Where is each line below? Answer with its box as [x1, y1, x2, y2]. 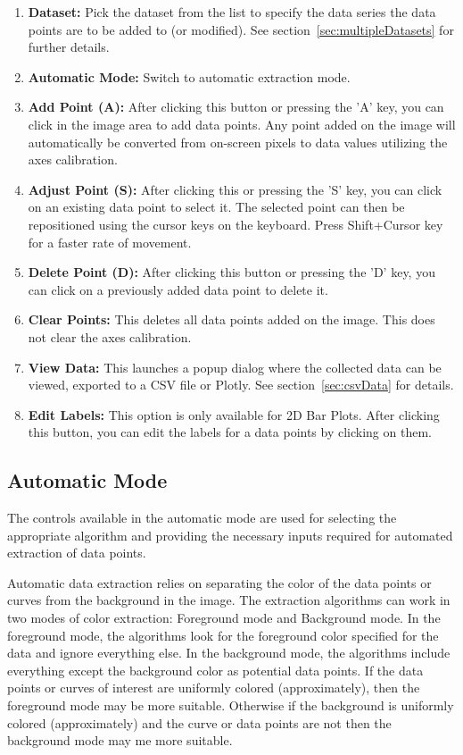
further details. [28, 38, 110, 56]
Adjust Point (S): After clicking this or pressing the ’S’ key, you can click [28, 180, 442, 198]
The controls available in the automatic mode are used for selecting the [7, 508, 397, 527]
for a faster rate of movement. [28, 232, 192, 251]
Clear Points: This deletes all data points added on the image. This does [28, 310, 435, 329]
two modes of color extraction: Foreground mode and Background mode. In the [7, 608, 441, 627]
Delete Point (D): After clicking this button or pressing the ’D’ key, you [28, 263, 435, 281]
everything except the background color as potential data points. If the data [7, 660, 424, 679]
